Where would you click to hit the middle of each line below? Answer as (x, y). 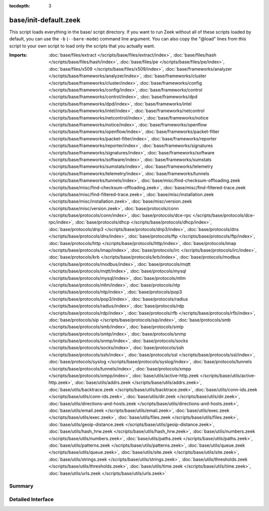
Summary (21, 486)
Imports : (18, 55)
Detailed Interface (32, 499)
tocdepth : (20, 6)
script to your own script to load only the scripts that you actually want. (82, 46)
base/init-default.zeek (45, 20)
